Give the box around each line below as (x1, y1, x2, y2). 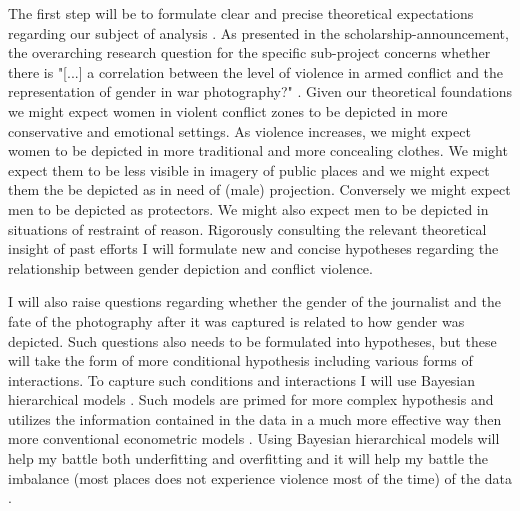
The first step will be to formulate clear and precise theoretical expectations (8, 3, 474, 23)
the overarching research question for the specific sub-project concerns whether (8, 42, 491, 63)
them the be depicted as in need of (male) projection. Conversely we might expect (8, 179, 511, 200)
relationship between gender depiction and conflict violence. (8, 257, 373, 278)
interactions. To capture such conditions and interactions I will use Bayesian (8, 369, 476, 390)
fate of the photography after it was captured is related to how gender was (8, 310, 465, 331)
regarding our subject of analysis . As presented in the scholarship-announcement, (8, 22, 509, 43)
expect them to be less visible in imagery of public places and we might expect (8, 159, 490, 180)
